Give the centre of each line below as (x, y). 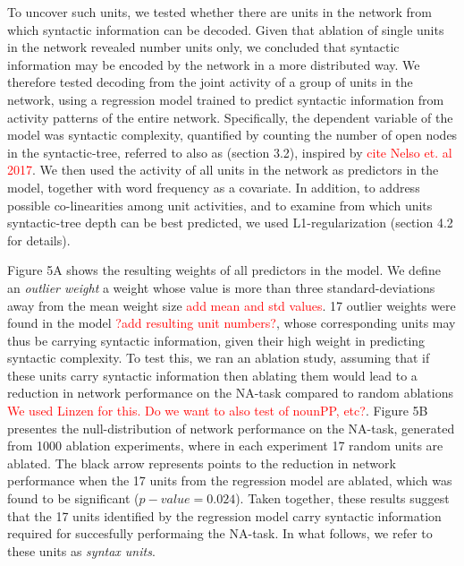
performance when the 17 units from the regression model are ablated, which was (230, 480)
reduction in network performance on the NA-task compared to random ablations (230, 393)
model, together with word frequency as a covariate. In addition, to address (214, 187)
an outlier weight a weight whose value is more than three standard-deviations (221, 287)
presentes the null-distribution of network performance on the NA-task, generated (231, 428)
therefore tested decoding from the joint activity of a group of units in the (210, 82)
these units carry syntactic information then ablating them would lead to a (212, 375)
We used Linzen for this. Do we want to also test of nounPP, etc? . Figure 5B (218, 411)
